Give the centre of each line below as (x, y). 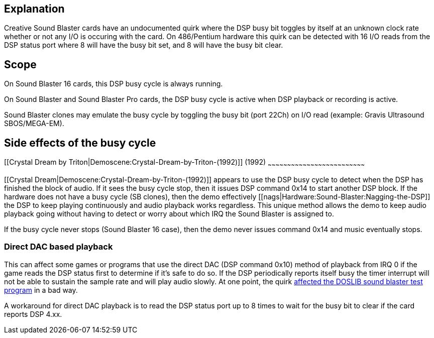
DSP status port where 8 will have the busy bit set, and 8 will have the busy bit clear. (144, 45)
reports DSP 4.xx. (33, 314)
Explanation (34, 9)
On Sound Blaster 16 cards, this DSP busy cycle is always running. (114, 84)
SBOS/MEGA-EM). (34, 124)
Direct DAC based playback (59, 247)
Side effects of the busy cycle (80, 143)
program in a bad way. (41, 290)
